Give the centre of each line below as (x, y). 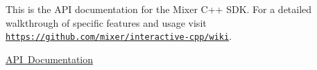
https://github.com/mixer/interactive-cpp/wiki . (119, 36)
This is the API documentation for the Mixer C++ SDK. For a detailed (159, 9)
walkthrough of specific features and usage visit (106, 22)
